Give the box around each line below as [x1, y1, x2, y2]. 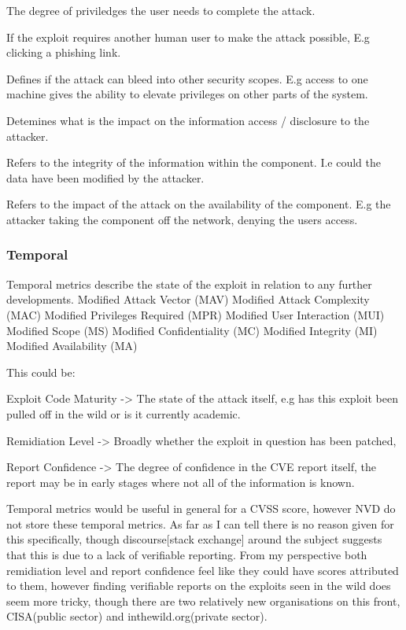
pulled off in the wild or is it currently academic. [6, 405, 241, 422]
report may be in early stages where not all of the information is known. [6, 473, 355, 490]
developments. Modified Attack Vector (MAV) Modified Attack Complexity [6, 291, 370, 308]
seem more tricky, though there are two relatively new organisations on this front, [6, 592, 400, 609]
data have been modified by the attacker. [6, 169, 205, 186]
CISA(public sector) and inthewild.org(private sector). [6, 608, 268, 624]
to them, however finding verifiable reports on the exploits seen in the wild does [6, 577, 391, 594]
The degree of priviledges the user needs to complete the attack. [6, 2, 316, 18]
